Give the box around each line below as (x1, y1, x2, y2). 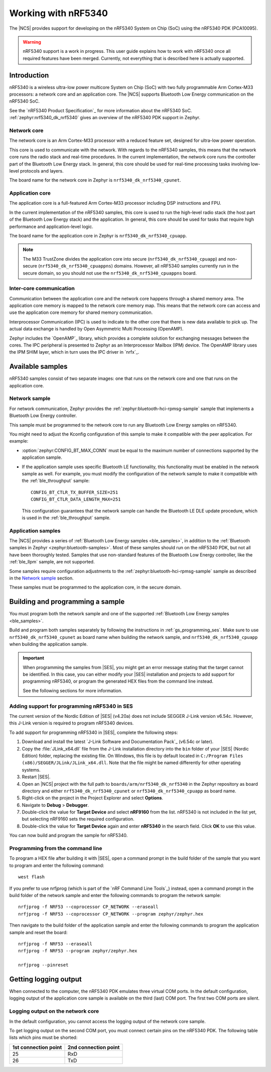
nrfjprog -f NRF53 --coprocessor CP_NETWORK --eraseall (18, 904, 159, 910)
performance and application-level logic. (9, 223, 94, 229)
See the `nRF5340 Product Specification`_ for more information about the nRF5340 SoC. (9, 107, 192, 113)
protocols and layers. (20, 168, 64, 174)
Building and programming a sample (9, 598, 125, 606)
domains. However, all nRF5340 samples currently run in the (113, 263, 239, 269)
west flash (18, 874, 45, 880)
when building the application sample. (9, 641, 88, 647)
